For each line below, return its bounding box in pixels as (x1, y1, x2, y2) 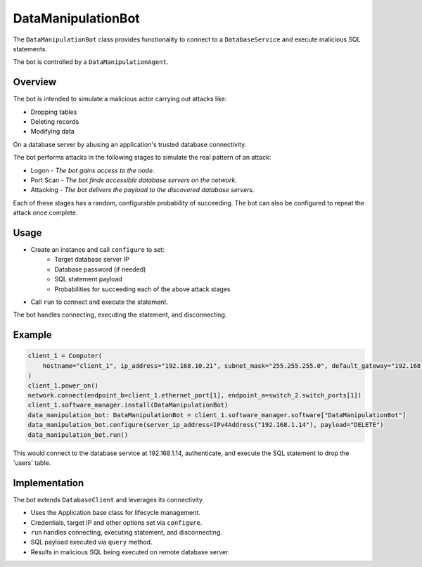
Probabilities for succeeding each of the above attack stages (54, 285, 231, 293)
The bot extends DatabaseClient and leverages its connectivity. (13, 495, 204, 504)
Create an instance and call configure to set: (30, 246, 165, 254)
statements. (13, 44, 48, 53)
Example (13, 329, 52, 341)
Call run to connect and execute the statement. (30, 298, 169, 306)
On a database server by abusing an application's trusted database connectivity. (13, 140, 247, 148)
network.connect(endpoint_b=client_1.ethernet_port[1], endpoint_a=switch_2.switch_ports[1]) (27, 391, 362, 399)
